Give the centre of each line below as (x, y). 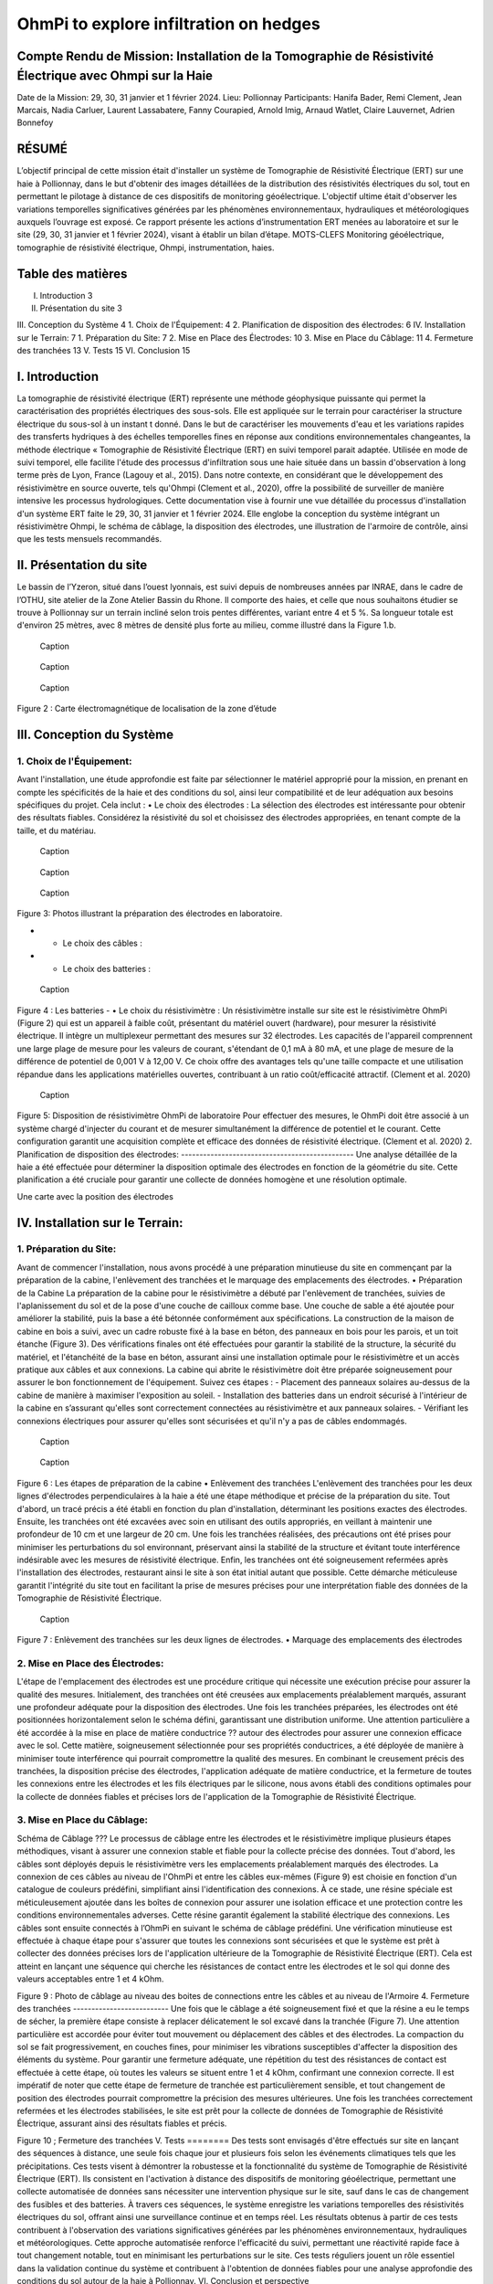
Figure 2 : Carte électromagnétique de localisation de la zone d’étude (147, 708)
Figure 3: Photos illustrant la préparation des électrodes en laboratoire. (150, 914)
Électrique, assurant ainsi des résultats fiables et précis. (122, 2123)
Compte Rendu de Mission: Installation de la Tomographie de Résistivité (225, 56)
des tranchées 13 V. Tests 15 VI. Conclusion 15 (104, 351)
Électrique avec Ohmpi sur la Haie (115, 75)
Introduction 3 (66, 295)
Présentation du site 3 (81, 308)
